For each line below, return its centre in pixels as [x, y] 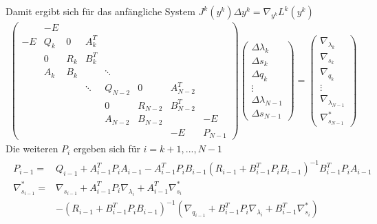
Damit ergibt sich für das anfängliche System [100, 11]
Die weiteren [32, 149]
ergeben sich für [107, 149]
